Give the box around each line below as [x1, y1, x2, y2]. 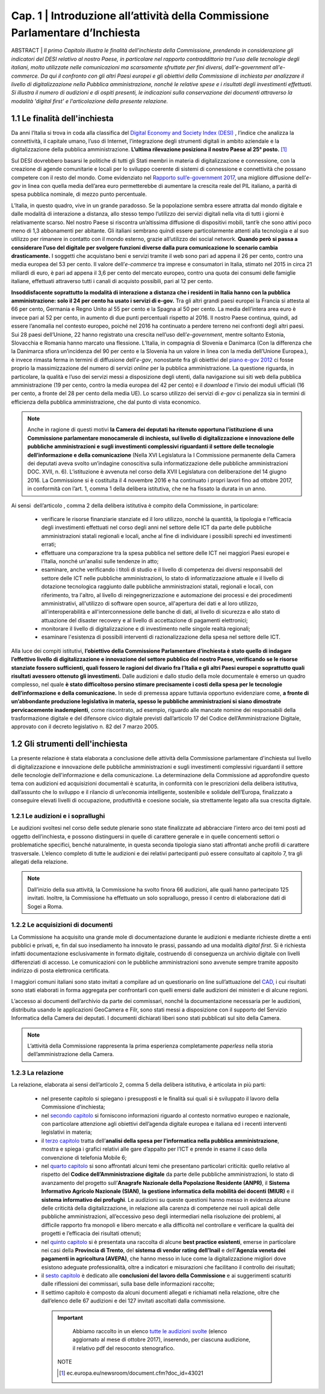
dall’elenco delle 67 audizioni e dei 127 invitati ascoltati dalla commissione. [41, 1297, 226, 1304]
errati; [41, 541, 57, 548]
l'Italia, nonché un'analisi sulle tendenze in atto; [41, 557, 159, 564]
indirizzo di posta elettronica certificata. [11, 967, 110, 974]
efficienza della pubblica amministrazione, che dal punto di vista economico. [11, 398, 201, 405]
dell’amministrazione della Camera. [27, 1051, 114, 1058]
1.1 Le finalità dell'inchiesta [11, 113, 114, 123]
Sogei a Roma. [27, 902, 63, 910]
